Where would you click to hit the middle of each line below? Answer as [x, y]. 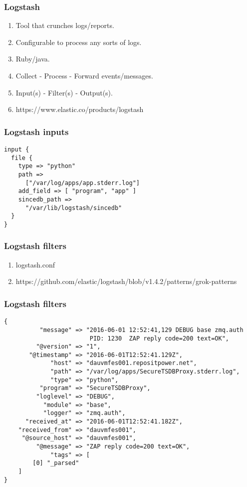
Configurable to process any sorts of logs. [79, 42]
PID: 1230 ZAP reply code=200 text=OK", [159, 338]
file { [22, 158]
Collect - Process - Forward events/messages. [84, 75]
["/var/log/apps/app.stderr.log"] [83, 183]
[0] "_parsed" [56, 463]
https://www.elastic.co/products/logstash [80, 109]
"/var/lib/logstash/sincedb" [74, 208]
